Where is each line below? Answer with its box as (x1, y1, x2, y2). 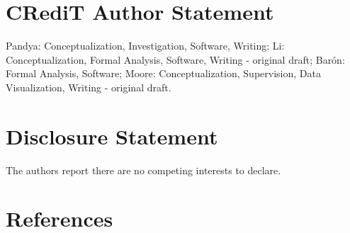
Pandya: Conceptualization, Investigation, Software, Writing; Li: (6, 38, 285, 53)
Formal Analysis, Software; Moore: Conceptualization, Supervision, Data (6, 66, 321, 81)
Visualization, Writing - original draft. (6, 79, 171, 94)
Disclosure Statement (6, 121, 218, 150)
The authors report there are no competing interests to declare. (6, 162, 281, 177)
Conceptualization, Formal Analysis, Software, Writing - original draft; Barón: (6, 52, 345, 67)
